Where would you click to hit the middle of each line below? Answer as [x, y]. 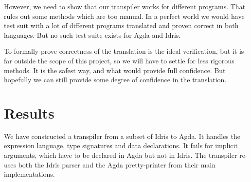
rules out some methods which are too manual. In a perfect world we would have [124, 16]
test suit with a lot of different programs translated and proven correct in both [121, 25]
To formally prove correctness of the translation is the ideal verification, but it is [124, 51]
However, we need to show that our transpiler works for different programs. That [125, 6]
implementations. [29, 174]
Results [29, 113]
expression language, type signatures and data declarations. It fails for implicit [121, 145]
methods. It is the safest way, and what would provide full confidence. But [115, 70]
